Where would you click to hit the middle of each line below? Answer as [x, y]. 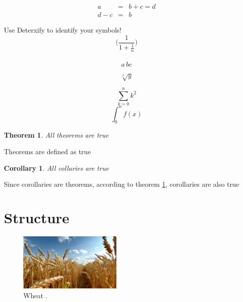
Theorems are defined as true [47, 151]
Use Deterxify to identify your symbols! [63, 30]
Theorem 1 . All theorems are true [56, 135]
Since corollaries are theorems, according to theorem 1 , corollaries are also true [121, 184]
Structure [37, 218]
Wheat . [36, 295]
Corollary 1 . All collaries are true [56, 168]
